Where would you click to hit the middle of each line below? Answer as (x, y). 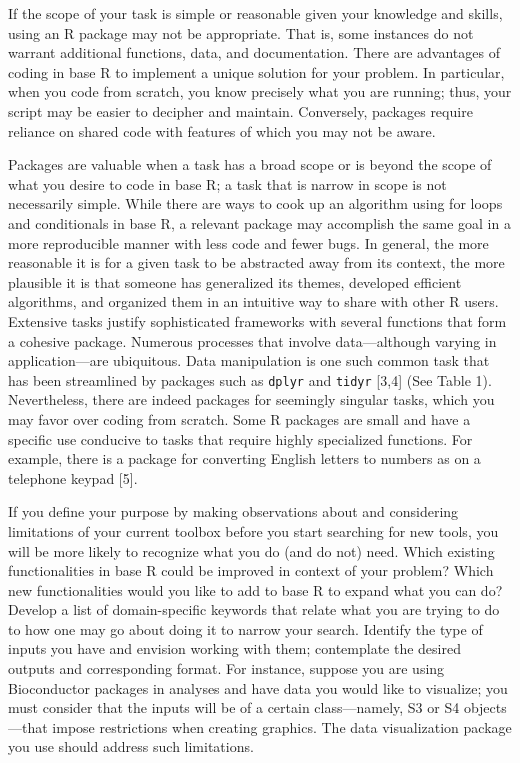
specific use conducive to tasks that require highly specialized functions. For (240, 438)
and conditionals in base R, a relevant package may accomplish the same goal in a (259, 222)
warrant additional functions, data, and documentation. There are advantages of (254, 52)
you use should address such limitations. (131, 746)
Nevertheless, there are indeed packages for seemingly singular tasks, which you (251, 399)
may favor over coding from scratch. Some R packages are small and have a (239, 418)
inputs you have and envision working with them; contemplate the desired (234, 648)
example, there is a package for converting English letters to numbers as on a (244, 458)
